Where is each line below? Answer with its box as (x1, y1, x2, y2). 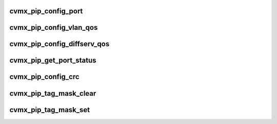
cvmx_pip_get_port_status (9, 56, 96, 65)
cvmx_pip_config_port (9, 7, 83, 15)
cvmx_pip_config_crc (9, 73, 80, 81)
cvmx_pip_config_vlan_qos (9, 23, 98, 32)
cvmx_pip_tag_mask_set (9, 105, 90, 114)
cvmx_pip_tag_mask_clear (9, 89, 96, 98)
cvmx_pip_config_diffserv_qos (9, 40, 110, 48)
